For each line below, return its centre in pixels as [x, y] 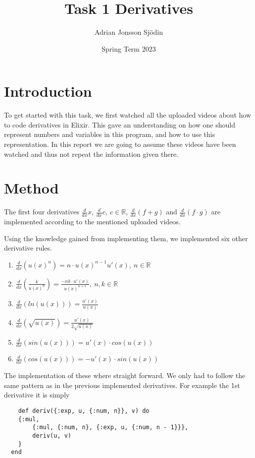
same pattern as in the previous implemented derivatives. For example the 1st [122, 385]
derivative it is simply [37, 395]
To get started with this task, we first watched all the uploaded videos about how [127, 115]
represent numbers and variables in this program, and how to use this [110, 134]
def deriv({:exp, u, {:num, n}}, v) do [84, 411]
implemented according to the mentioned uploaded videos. [92, 222]
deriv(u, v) [52, 436]
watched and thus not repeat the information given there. [91, 154]
